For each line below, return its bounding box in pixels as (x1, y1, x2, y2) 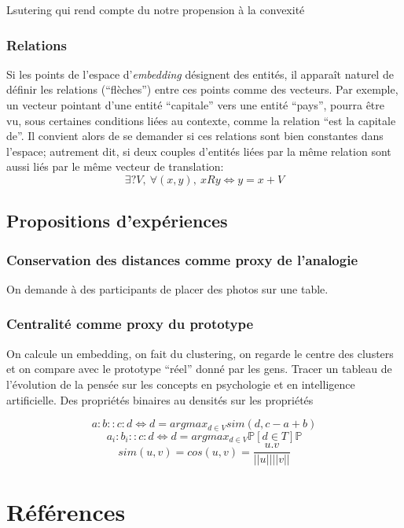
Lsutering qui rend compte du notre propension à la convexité (6, 2, 305, 17)
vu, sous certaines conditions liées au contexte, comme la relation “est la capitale (6, 112, 396, 128)
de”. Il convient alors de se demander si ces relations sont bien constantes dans (6, 127, 384, 144)
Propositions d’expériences (6, 209, 228, 233)
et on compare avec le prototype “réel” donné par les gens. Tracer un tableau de (6, 360, 392, 377)
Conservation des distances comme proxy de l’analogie (6, 249, 358, 269)
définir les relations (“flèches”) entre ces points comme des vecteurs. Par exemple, (6, 81, 398, 98)
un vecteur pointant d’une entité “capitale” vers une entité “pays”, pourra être (6, 97, 385, 113)
